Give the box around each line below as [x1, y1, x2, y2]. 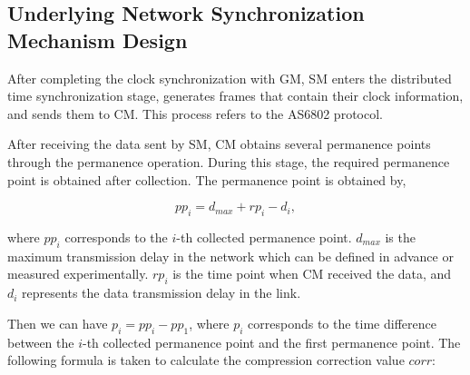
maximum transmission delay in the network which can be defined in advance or [7, 246, 454, 265]
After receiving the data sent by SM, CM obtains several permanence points [7, 134, 431, 153]
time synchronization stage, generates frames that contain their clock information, [7, 86, 464, 105]
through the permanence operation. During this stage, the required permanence [7, 152, 450, 171]
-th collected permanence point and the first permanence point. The [83, 332, 461, 351]
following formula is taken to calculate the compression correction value [7, 350, 405, 370]
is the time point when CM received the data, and [172, 264, 452, 283]
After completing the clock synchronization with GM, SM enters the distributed [7, 68, 452, 87]
